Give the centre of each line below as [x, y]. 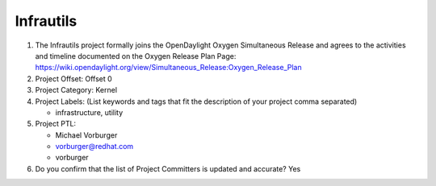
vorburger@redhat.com [94, 147]
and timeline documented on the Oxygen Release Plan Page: [136, 56]
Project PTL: [56, 124]
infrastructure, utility [89, 112]
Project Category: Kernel [76, 90]
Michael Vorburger [86, 135]
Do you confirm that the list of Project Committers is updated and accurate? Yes [168, 168]
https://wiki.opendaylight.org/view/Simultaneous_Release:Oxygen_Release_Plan [168, 68]
